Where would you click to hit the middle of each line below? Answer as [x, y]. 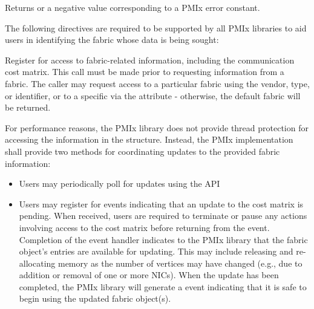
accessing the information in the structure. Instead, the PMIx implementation [149, 139]
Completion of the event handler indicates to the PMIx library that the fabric [163, 239]
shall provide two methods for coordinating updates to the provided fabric [142, 151]
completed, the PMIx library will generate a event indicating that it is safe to [163, 286]
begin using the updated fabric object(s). [95, 298]
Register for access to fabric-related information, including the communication [150, 60]
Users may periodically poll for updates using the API [119, 184]
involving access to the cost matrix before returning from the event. [144, 227]
